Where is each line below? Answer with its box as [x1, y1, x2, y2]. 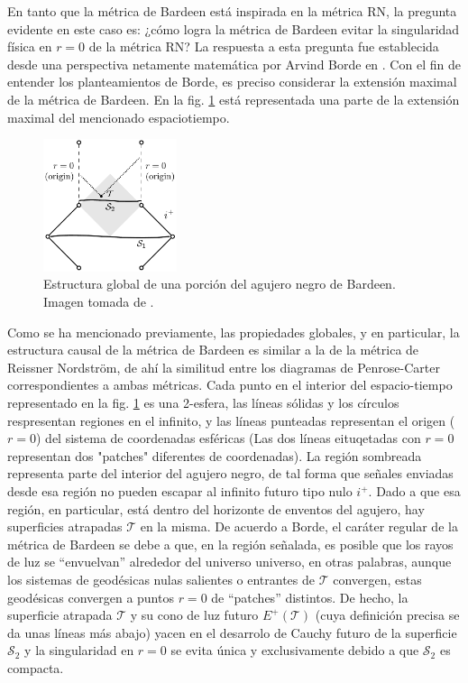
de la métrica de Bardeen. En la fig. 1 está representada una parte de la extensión [7, 89, 460, 108]
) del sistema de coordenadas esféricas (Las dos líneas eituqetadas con [35, 429, 421, 448]
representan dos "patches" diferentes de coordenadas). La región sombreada [7, 446, 422, 465]
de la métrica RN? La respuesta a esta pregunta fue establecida [88, 37, 439, 56]
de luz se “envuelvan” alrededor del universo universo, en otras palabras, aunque [7, 552, 452, 571]
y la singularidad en [24, 641, 134, 660]
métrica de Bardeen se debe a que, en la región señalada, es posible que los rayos [7, 534, 454, 553]
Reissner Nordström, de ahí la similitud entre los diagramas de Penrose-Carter [7, 357, 440, 376]
